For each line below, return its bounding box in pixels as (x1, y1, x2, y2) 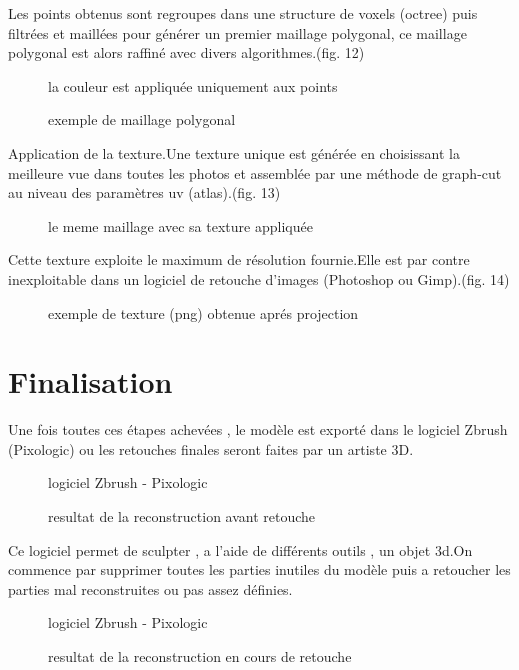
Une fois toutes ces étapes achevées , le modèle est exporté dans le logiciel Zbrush (8, 419, 508, 440)
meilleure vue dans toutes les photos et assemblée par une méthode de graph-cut (8, 162, 502, 183)
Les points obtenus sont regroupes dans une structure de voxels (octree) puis (8, 3, 478, 23)
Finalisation (8, 361, 173, 402)
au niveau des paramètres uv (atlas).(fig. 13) (8, 182, 281, 203)
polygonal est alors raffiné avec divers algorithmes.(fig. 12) (8, 42, 365, 63)
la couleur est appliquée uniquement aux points (48, 75, 338, 96)
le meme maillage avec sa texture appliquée (48, 215, 313, 236)
